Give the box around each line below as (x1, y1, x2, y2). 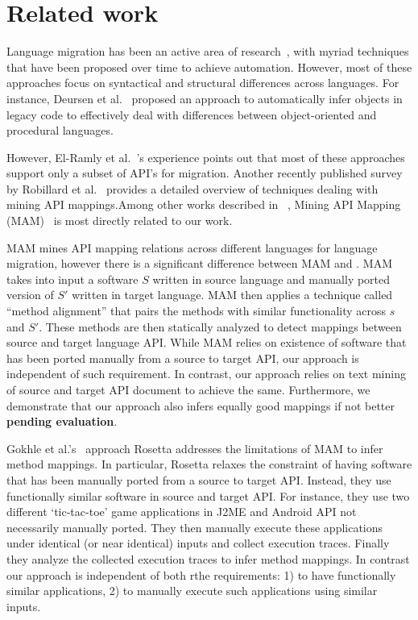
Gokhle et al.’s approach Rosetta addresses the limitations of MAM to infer (6, 439, 383, 456)
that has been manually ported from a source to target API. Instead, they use (6, 471, 391, 488)
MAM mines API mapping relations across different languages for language (6, 239, 378, 256)
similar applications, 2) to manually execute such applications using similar (6, 582, 378, 599)
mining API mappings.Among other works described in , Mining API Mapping (6, 196, 401, 213)
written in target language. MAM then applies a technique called (72, 286, 393, 303)
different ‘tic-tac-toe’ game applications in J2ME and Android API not (6, 503, 357, 520)
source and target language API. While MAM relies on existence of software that (6, 334, 407, 351)
